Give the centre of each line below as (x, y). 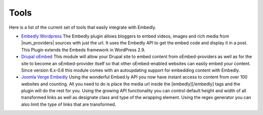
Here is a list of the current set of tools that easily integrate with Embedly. (83, 27)
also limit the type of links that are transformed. (69, 104)
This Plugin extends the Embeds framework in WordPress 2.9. (83, 50)
